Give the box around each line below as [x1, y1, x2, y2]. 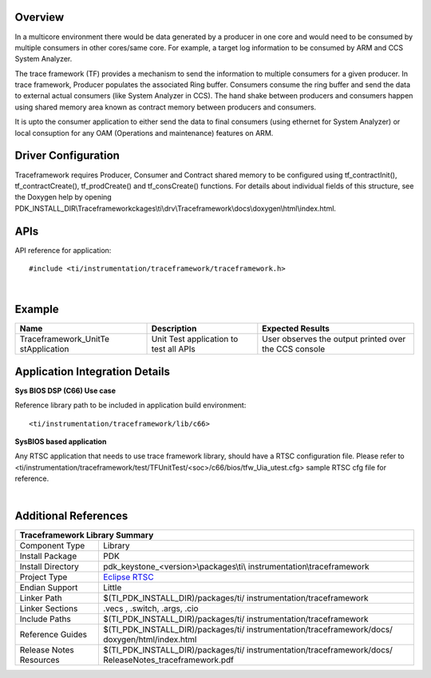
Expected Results [262, 323, 330, 335]
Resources [19, 655, 60, 666]
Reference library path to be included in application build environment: [14, 400, 247, 410]
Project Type [19, 572, 68, 583]
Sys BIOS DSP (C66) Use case [14, 386, 116, 395]
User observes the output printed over [262, 334, 406, 345]
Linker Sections [19, 603, 78, 614]
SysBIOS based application [14, 437, 107, 446]
